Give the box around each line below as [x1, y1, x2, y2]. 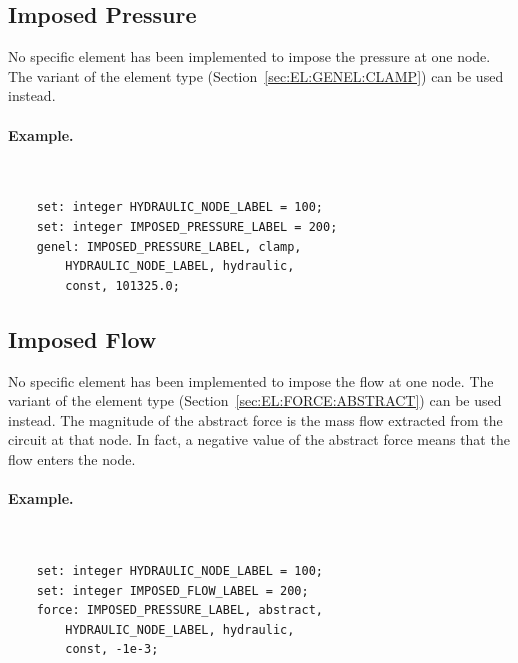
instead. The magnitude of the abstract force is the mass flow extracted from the [8, 409, 503, 430]
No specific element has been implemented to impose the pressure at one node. [8, 46, 491, 67]
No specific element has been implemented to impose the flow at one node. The [8, 370, 494, 391]
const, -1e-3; [65, 642, 159, 657]
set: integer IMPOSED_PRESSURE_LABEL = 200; [36, 219, 338, 234]
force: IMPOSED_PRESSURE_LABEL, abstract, [36, 603, 323, 618]
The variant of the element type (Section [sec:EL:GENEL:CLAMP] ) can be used [8, 65, 504, 86]
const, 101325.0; [65, 278, 180, 293]
